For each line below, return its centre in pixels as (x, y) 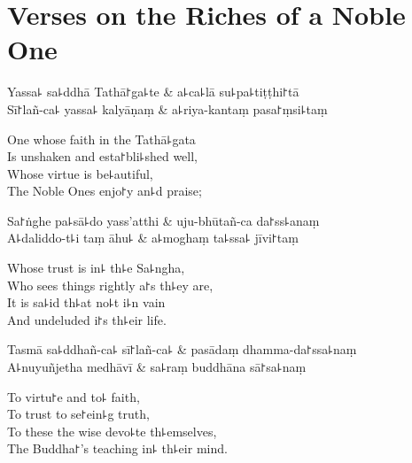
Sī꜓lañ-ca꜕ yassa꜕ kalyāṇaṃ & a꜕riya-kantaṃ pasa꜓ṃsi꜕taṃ (167, 108)
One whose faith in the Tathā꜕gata (101, 139)
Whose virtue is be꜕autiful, (80, 173)
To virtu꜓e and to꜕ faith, (74, 396)
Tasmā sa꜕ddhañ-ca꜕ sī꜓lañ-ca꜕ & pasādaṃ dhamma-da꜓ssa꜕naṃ (182, 349)
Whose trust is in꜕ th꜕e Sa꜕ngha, (96, 268)
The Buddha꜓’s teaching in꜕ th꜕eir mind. (117, 448)
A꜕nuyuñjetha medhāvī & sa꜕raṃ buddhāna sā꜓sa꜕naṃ (157, 367)
